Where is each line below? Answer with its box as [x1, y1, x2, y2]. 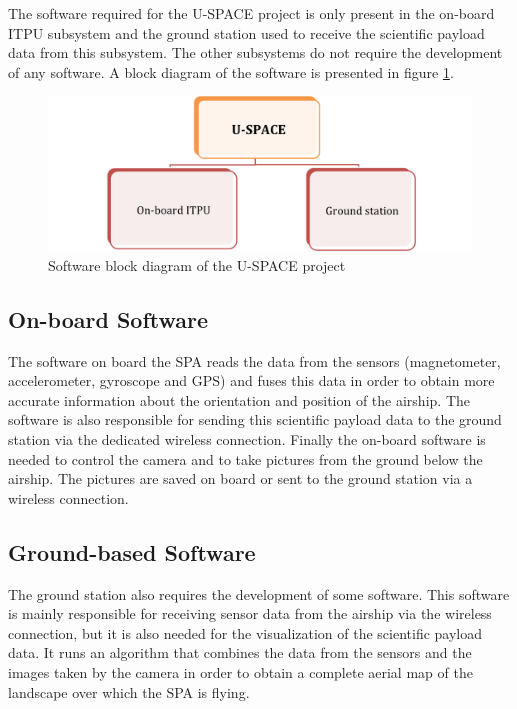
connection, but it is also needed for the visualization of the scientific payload [8, 622, 483, 643]
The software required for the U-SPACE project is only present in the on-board [8, 3, 495, 23]
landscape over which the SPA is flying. [8, 681, 250, 702]
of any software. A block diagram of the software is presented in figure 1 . [8, 61, 454, 82]
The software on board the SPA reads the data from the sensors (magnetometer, [8, 350, 501, 371]
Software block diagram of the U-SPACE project [48, 254, 346, 275]
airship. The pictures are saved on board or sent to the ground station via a [8, 468, 473, 489]
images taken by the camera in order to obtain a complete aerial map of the [8, 661, 473, 682]
